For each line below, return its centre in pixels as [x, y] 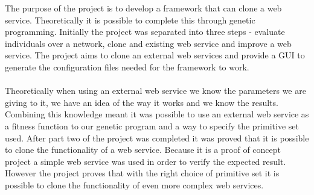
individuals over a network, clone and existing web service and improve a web [148, 43]
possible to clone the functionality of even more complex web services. [134, 184]
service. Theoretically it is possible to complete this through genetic [130, 20]
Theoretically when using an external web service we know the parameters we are [155, 91]
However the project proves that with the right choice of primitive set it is [142, 173]
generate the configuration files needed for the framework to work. [127, 67]
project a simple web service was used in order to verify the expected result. [146, 161]
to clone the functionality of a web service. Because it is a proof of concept [143, 150]
